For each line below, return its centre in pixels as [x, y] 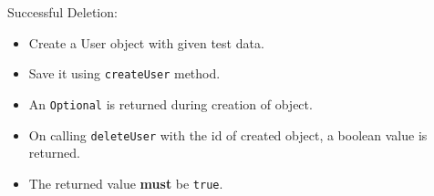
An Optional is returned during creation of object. [170, 103]
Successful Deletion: [62, 12]
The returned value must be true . [126, 183]
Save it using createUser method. [124, 73]
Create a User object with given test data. [146, 42]
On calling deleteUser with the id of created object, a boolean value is [228, 134]
